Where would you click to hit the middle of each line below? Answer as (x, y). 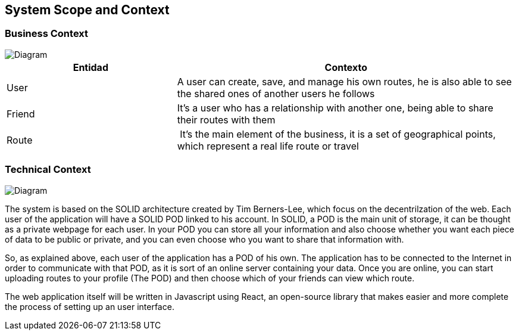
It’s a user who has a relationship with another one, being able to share (335, 108)
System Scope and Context (87, 10)
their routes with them (226, 120)
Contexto (346, 67)
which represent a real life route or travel (268, 146)
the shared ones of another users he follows (276, 93)
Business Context (47, 34)
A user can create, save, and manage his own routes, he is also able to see (344, 81)
